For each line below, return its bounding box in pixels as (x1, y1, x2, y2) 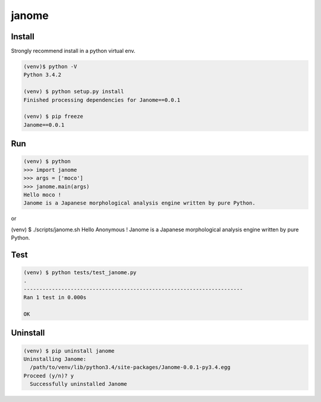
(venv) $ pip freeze (23, 113, 83, 120)
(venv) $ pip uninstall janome (23, 347, 115, 354)
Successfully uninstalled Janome (30, 381, 127, 388)
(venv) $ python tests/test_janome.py (23, 269, 137, 276)
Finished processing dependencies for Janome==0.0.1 (23, 96, 181, 103)
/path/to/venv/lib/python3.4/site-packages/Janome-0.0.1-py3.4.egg (30, 364, 231, 371)
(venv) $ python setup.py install (23, 88, 124, 95)
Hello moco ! (23, 191, 62, 198)
